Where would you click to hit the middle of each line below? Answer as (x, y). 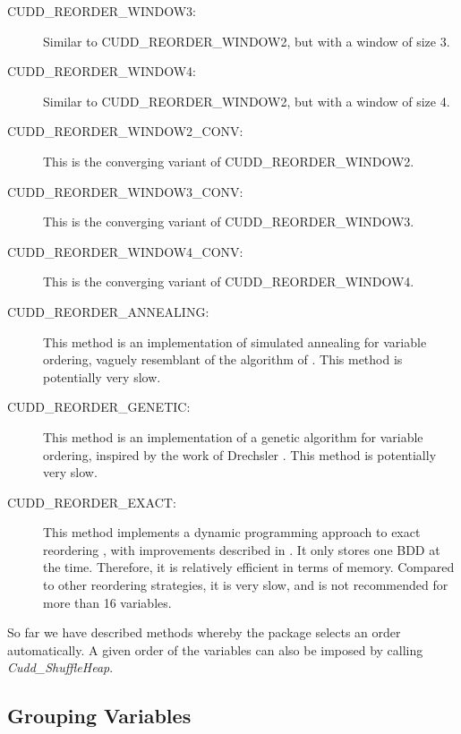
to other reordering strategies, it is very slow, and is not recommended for (246, 585)
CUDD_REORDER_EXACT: (92, 502)
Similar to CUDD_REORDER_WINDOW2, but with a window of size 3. (247, 41)
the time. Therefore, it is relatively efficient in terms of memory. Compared (249, 567)
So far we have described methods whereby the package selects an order (204, 632)
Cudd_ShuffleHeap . (60, 667)
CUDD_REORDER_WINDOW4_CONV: (125, 251)
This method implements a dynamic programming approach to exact (232, 532)
